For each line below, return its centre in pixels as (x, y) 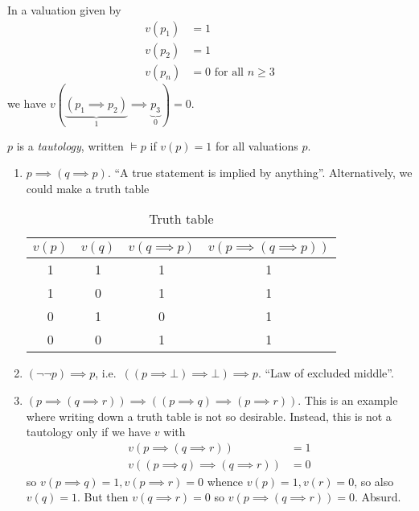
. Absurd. (378, 497)
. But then (103, 497)
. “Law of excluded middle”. (326, 373)
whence (225, 481)
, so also (374, 481)
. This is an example (348, 400)
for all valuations (257, 145)
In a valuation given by (64, 10)
